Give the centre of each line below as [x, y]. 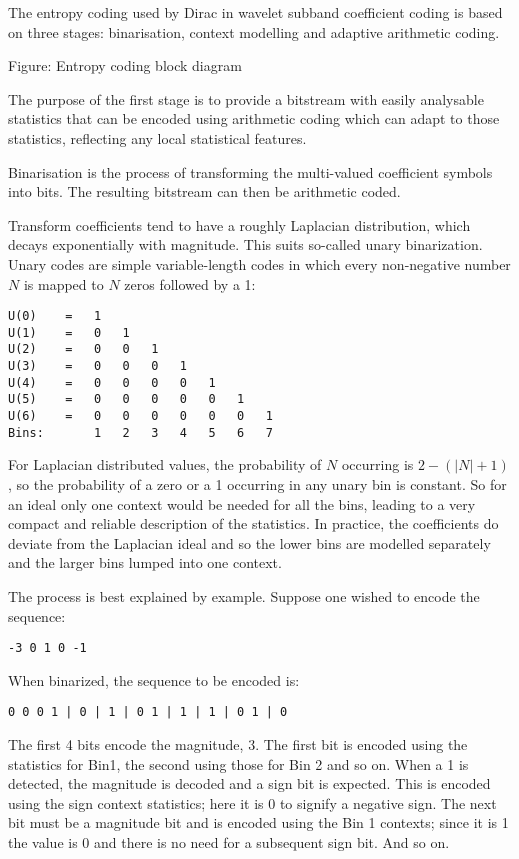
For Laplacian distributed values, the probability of [165, 464]
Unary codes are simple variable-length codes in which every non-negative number [259, 263]
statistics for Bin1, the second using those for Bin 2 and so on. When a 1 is [238, 763]
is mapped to [63, 283]
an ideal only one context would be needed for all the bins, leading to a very [242, 503]
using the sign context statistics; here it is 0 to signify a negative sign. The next [252, 802]
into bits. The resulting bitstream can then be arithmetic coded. [204, 191]
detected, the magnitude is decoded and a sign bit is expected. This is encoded [249, 783]
